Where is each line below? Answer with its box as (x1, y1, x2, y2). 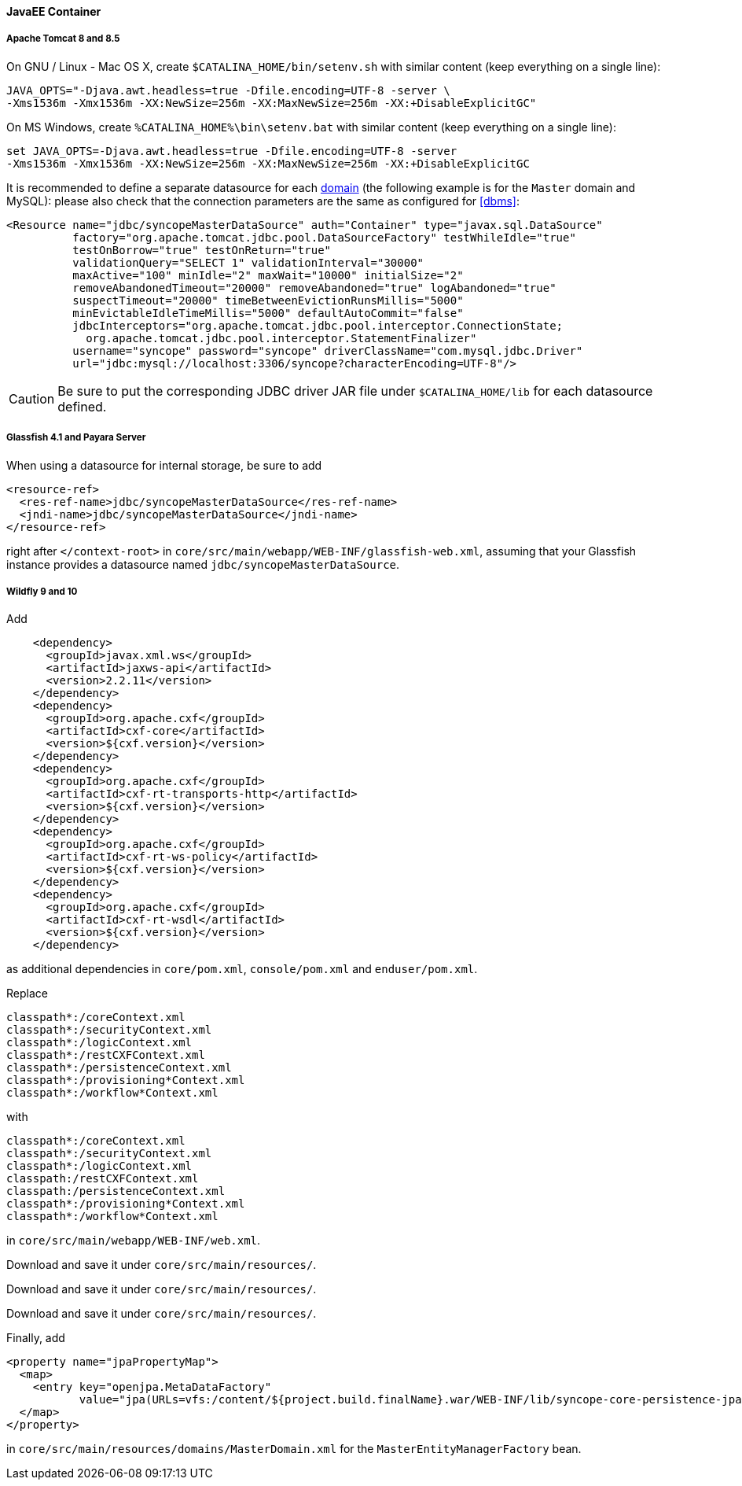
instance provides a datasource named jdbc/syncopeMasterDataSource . (6, 557, 400, 571)
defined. (57, 398, 107, 415)
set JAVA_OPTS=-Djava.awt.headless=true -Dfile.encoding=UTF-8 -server (6, 144, 457, 157)
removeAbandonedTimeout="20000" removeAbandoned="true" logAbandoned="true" (72, 281, 556, 294)
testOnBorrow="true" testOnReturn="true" (72, 243, 332, 256)
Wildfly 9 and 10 (6, 585, 78, 597)
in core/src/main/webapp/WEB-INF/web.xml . (6, 1233, 261, 1248)
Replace (6, 986, 48, 1001)
